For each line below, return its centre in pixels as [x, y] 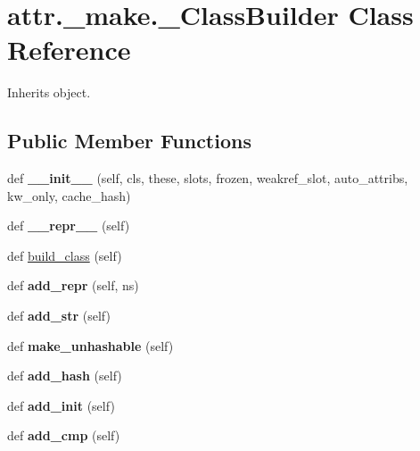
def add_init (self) [61, 405]
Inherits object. [49, 92]
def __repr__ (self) [69, 225]
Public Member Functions [129, 141]
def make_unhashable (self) [91, 345]
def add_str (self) [59, 316]
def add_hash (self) [65, 376]
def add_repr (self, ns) [73, 285]
